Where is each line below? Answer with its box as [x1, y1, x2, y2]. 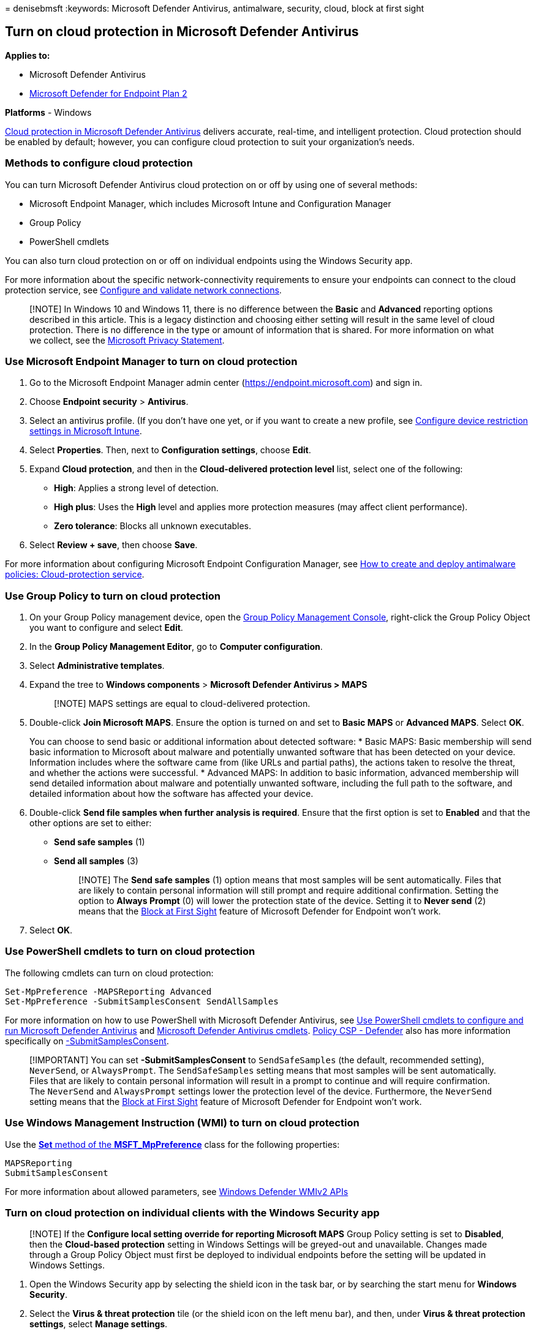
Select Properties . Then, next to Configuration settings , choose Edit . [29, 445, 311, 456]
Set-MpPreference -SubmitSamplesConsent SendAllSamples [5, 996, 279, 1006]
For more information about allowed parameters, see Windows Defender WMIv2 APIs [5, 1186, 349, 1197]
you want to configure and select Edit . [29, 622, 183, 633]
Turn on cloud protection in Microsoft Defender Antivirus [5, 24, 359, 40]
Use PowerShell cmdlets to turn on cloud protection [5, 945, 255, 958]
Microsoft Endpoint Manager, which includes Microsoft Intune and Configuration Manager [29, 198, 391, 209]
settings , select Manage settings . [29, 1319, 168, 1330]
